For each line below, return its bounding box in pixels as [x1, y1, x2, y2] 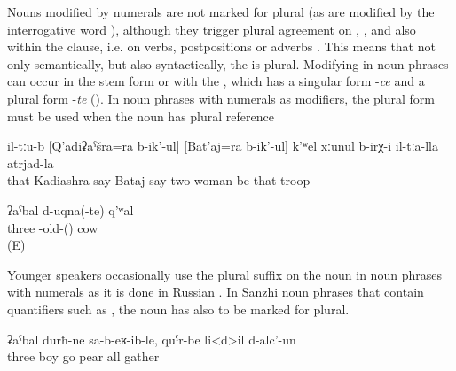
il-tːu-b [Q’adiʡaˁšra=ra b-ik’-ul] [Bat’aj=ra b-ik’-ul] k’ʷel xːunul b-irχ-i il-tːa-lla [7, 136, 438, 155]
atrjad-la [7, 153, 54, 172]
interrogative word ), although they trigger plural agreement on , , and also [7, 19, 416, 38]
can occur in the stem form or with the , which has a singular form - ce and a [7, 72, 425, 90]
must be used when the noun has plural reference [7, 106, 274, 125]
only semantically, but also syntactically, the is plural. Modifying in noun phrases [7, 54, 449, 73]
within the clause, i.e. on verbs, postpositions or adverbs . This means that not [7, 37, 436, 56]
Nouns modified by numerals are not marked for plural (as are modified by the [7, 3, 435, 20]
